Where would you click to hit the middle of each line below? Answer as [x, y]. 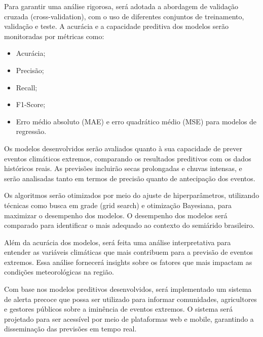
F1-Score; [31, 104]
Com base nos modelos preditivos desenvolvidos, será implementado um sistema [128, 289]
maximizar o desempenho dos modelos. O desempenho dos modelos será [116, 215]
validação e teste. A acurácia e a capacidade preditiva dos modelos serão [116, 26]
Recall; [27, 87]
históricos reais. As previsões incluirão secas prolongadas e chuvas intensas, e [123, 168]
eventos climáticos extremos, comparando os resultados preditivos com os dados [128, 158]
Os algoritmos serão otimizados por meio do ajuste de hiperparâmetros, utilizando [132, 195]
